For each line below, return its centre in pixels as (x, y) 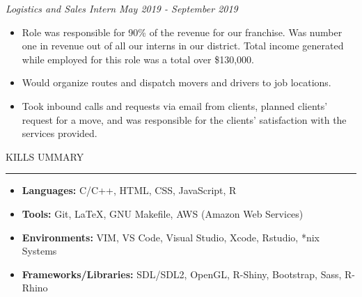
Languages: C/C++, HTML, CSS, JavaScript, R (129, 190)
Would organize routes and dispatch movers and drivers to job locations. (176, 82)
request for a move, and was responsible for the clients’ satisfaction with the (184, 119)
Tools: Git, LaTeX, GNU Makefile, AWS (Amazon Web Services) (163, 213)
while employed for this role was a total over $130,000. (138, 59)
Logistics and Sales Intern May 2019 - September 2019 (122, 8)
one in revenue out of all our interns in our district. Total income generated (183, 46)
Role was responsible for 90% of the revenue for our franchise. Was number (182, 32)
